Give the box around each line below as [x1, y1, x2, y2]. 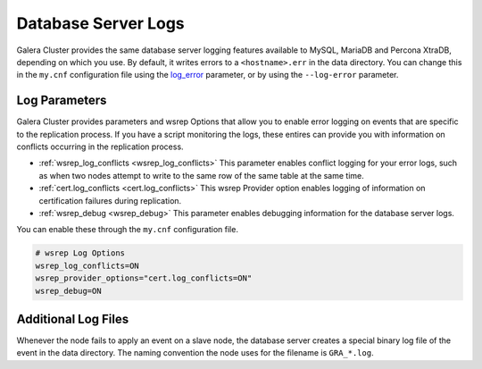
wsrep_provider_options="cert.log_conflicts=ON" [35, 273, 253, 283]
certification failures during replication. [38, 195, 182, 205]
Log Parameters [16, 93, 107, 108]
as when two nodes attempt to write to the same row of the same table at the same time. [38, 170, 365, 180]
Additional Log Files [16, 311, 129, 326]
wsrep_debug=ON [35, 286, 102, 296]
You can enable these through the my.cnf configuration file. [16, 224, 238, 235]
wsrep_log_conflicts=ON [35, 260, 140, 271]
